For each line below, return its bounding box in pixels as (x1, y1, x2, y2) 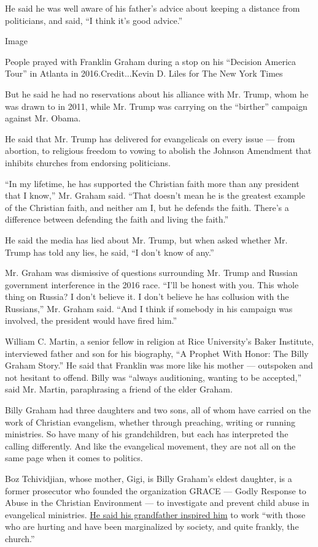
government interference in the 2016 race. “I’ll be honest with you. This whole (5, 278, 299, 291)
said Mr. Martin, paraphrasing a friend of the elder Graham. (5, 383, 233, 396)
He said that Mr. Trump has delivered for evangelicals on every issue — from (5, 132, 295, 145)
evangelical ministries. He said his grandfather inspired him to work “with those (5, 508, 306, 521)
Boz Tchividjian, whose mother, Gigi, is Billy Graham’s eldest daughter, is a (5, 472, 292, 484)
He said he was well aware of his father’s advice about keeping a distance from (5, 2, 300, 14)
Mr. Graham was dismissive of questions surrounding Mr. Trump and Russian (5, 266, 298, 279)
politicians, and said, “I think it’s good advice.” (5, 13, 183, 26)
